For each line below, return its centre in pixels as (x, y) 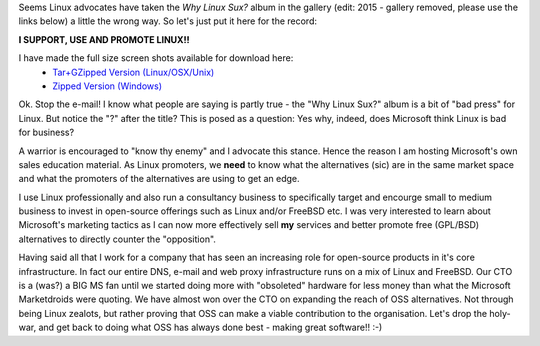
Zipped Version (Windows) (107, 86)
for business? (46, 132)
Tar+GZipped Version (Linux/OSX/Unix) (133, 72)
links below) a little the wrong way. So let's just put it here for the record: (168, 21)
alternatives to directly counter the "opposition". (117, 239)
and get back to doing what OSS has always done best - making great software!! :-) (210, 327)
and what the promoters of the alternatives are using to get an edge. (159, 179)
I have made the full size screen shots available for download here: (156, 58)
